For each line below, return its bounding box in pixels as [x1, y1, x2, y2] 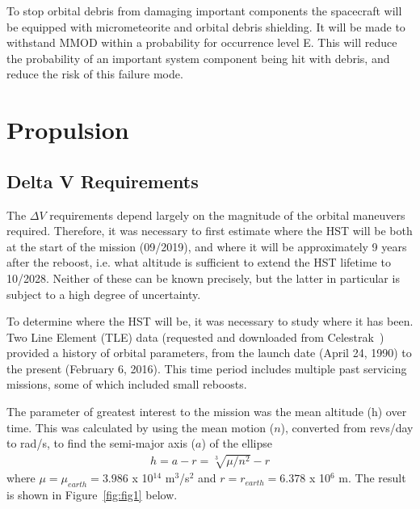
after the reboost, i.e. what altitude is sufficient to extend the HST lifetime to [6, 254, 391, 271]
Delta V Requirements [6, 168, 199, 193]
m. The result [338, 469, 406, 486]
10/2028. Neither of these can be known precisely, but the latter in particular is [6, 269, 400, 286]
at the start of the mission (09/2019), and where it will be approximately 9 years [6, 238, 407, 254]
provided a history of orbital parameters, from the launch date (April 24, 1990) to [6, 344, 412, 361]
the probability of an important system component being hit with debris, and [6, 49, 390, 66]
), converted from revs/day [280, 419, 414, 435]
